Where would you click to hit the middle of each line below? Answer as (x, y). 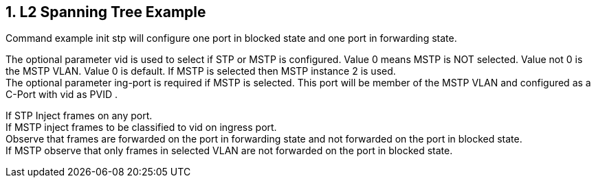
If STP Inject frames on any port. (79, 116)
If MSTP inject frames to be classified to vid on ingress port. (141, 127)
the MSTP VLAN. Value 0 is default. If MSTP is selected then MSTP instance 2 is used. (201, 71)
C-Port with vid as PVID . (62, 95)
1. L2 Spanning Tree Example (106, 12)
